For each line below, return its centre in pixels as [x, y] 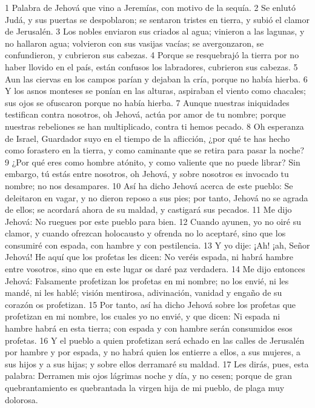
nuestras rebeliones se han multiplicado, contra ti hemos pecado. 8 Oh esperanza [154, 126]
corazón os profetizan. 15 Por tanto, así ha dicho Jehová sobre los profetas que [151, 304]
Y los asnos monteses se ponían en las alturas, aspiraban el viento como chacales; [155, 91]
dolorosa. [22, 399]
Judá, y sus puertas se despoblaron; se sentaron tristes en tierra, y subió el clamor [157, 19]
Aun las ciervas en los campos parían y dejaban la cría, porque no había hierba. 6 [156, 79]
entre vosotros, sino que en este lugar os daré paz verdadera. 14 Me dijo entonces [155, 269]
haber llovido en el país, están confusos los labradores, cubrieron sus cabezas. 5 [151, 66]
